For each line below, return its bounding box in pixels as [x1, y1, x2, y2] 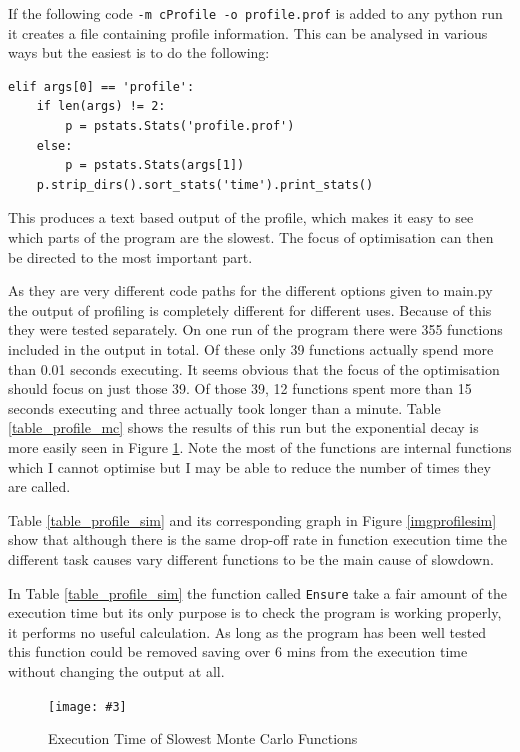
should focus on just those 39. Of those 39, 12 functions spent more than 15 [8, 378, 472, 399]
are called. [8, 476, 71, 497]
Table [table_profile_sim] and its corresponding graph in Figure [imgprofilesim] [8, 509, 497, 530]
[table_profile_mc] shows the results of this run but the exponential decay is [8, 417, 479, 438]
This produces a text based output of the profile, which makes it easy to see [8, 207, 474, 228]
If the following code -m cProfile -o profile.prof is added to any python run [8, 3, 503, 23]
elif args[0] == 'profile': [8, 79, 195, 94]
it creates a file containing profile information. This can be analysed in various [8, 22, 488, 43]
